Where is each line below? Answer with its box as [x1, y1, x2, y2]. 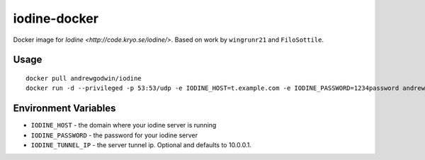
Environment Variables [13, 103, 116, 115]
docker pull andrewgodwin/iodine [25, 74, 142, 82]
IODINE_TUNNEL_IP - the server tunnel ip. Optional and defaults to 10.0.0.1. [30, 141, 251, 149]
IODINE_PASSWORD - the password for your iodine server [30, 131, 198, 139]
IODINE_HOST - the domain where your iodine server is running [30, 121, 217, 130]
